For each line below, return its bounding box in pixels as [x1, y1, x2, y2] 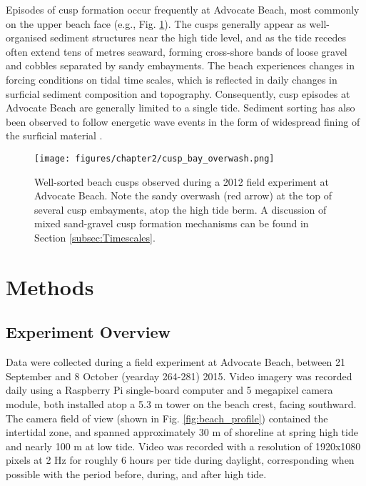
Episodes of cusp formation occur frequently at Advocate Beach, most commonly [6, 2, 360, 16]
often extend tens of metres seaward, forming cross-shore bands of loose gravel [6, 44, 347, 59]
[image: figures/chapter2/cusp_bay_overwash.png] [34, 153, 275, 164]
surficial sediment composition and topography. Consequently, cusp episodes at [6, 86, 350, 101]
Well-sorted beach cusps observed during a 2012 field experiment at [34, 174, 330, 189]
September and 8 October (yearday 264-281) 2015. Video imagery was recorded [6, 368, 352, 383]
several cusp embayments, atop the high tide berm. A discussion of [34, 202, 327, 217]
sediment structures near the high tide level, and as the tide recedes [50, 30, 347, 45]
